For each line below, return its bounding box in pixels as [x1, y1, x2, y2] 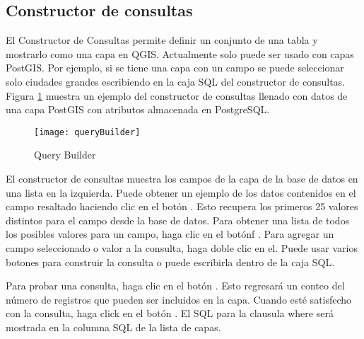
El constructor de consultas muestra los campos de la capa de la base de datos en [6, 171, 358, 186]
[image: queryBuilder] [34, 127, 141, 137]
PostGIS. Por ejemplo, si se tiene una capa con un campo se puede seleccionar [6, 60, 344, 75]
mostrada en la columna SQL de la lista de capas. [6, 319, 221, 334]
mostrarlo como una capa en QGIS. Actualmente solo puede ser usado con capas [6, 46, 354, 61]
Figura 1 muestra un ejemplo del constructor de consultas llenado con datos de [6, 88, 348, 103]
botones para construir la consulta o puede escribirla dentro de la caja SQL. [6, 254, 335, 269]
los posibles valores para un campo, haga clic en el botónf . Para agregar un [6, 226, 334, 241]
